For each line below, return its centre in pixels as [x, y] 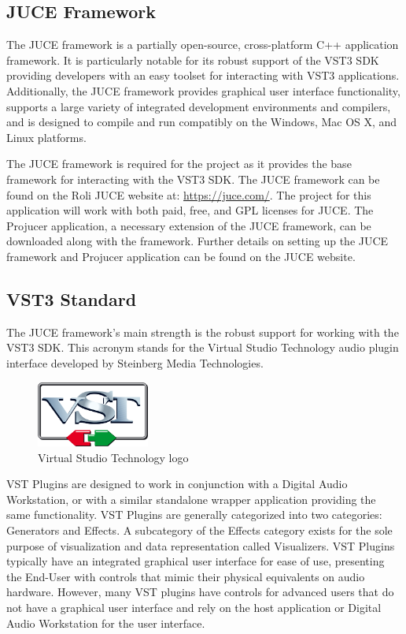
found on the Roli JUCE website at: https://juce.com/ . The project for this [189, 194]
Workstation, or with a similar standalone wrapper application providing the [191, 499]
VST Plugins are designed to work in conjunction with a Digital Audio [177, 484]
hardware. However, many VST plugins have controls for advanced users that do [200, 592]
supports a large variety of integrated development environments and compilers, [199, 106]
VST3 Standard [72, 298]
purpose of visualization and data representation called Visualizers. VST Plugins [201, 545]
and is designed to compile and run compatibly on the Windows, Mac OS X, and [202, 122]
